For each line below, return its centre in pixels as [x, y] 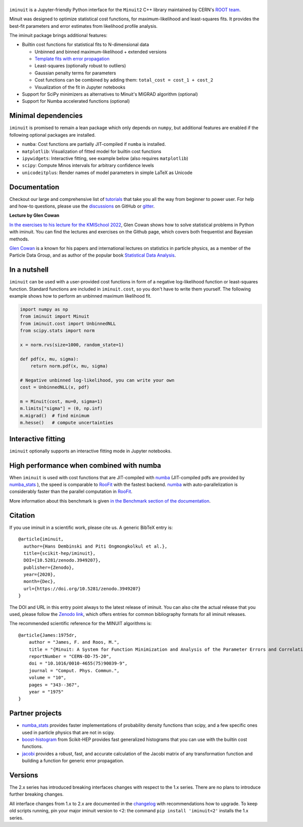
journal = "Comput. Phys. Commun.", [74, 670]
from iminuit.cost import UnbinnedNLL [68, 323]
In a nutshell [29, 270]
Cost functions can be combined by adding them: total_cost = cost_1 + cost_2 [124, 80]
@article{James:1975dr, [48, 635]
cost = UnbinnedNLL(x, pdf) [55, 387]
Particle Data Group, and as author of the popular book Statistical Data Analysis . [93, 255]
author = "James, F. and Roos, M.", [74, 642]
